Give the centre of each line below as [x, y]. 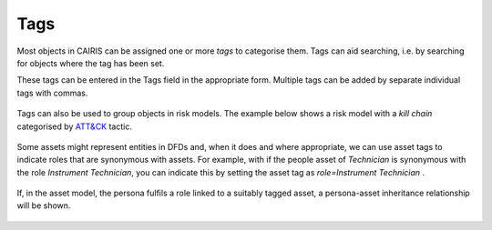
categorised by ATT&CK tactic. [74, 126]
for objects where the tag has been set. [91, 63]
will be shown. [44, 205]
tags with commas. [52, 93]
